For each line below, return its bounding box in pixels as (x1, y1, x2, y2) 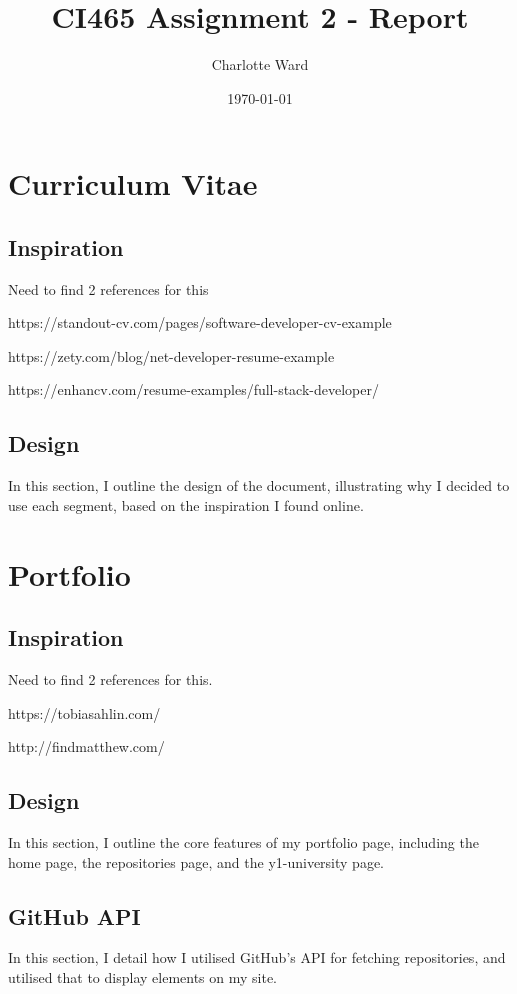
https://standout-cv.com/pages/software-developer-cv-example (8, 312, 392, 333)
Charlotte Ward (211, 54, 309, 75)
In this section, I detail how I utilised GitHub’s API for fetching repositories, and (8, 947, 506, 968)
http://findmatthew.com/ (8, 736, 165, 757)
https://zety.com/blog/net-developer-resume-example (8, 345, 335, 366)
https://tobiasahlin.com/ (8, 702, 161, 723)
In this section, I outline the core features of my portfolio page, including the (8, 832, 479, 853)
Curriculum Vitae (8, 163, 258, 204)
